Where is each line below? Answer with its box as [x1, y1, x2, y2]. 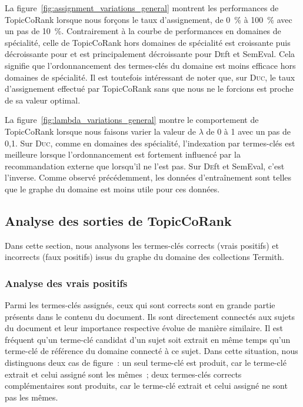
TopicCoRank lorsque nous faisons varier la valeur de [5, 125, 196, 137]
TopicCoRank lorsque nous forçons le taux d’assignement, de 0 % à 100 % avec [5, 13, 292, 25]
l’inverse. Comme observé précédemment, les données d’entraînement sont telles [5, 171, 292, 184]
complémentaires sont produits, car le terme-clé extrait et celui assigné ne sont [5, 379, 288, 392]
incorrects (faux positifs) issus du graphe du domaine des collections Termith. [5, 251, 284, 263]
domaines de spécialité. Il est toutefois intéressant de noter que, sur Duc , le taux [5, 71, 295, 83]
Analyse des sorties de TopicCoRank [5, 211, 232, 229]
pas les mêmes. [5, 391, 58, 403]
